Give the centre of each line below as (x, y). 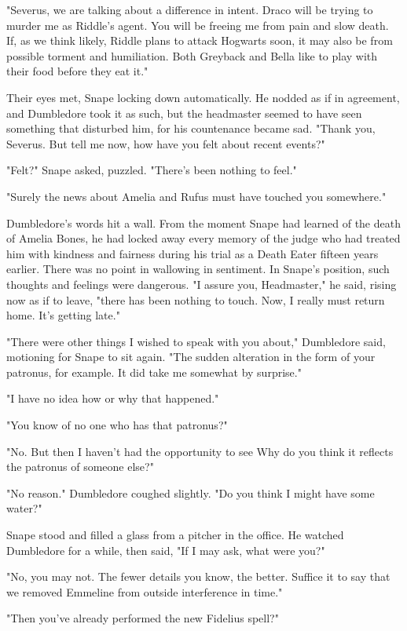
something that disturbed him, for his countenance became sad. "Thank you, (191, 128)
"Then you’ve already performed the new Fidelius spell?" (143, 618)
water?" (24, 508)
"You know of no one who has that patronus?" (117, 425)
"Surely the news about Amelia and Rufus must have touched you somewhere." (196, 196)
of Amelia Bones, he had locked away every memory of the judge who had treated (203, 238)
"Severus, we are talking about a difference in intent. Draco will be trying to (190, 9)
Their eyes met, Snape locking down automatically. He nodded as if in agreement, (203, 97)
